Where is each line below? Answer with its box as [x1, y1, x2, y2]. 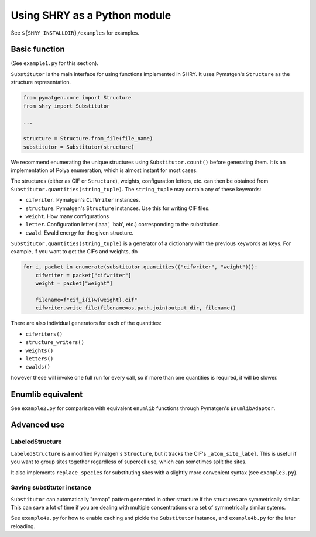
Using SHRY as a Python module [11, 9, 171, 22]
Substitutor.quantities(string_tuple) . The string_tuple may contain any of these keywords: [11, 185, 262, 192]
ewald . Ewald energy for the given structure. [25, 229, 134, 236]
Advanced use [11, 420, 65, 430]
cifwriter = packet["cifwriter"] [35, 272, 132, 278]
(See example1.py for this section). [11, 60, 99, 67]
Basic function [11, 44, 66, 54]
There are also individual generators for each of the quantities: [11, 319, 162, 327]
